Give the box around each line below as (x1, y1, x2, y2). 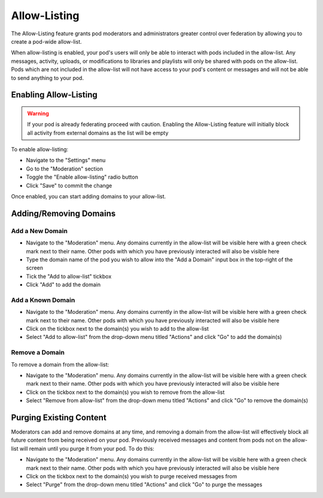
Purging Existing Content (11, 413, 107, 423)
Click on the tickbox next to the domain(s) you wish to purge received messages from (26, 473, 237, 480)
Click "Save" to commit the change (26, 182, 112, 189)
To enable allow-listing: (11, 146, 69, 153)
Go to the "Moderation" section (26, 165, 103, 172)
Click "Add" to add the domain (26, 281, 101, 288)
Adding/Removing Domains (11, 208, 116, 218)
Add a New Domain (11, 227, 68, 235)
